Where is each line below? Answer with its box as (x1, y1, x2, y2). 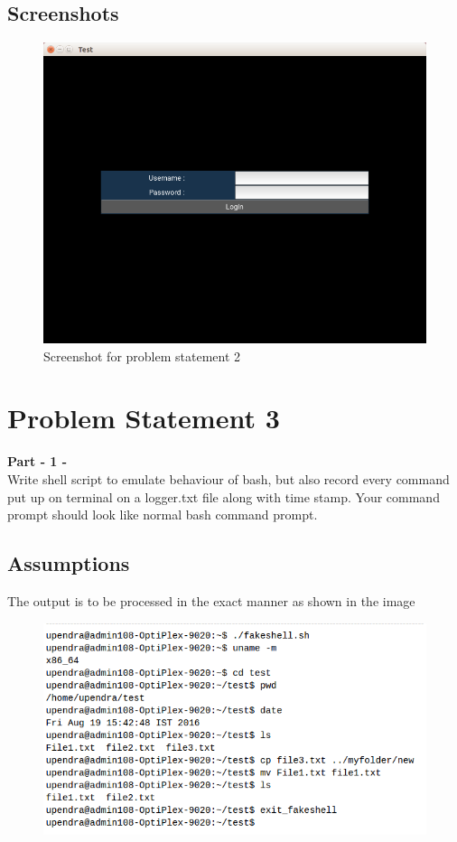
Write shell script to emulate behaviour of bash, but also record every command (7, 469, 450, 488)
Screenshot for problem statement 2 (43, 346, 241, 365)
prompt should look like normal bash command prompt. (7, 505, 318, 524)
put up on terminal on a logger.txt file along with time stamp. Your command (7, 487, 440, 506)
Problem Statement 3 (7, 399, 280, 436)
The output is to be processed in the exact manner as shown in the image (7, 591, 415, 610)
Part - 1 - (7, 452, 68, 471)
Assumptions (7, 549, 130, 577)
